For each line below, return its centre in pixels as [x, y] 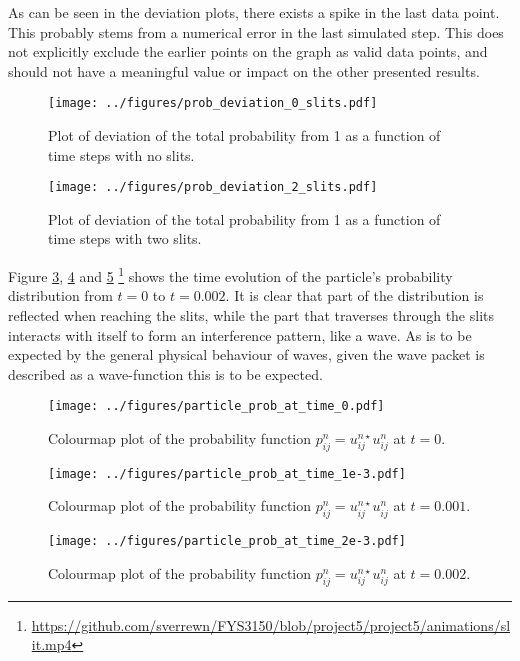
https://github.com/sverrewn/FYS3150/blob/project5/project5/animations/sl [271, 624]
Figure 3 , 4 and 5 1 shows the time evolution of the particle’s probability [230, 274]
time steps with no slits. [121, 154]
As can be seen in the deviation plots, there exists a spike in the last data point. [254, 12]
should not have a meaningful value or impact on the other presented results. [244, 70]
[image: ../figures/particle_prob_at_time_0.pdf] [216, 406]
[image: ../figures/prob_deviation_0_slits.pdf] [213, 103]
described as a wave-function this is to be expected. [165, 373]
